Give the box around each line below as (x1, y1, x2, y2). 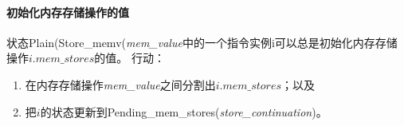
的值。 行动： (94, 49, 166, 66)
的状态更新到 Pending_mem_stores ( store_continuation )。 (40, 103, 328, 120)
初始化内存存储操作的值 (6, 3, 129, 20)
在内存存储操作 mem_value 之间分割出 (25, 76, 216, 93)
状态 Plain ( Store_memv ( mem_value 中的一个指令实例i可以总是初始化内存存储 (6, 33, 398, 50)
